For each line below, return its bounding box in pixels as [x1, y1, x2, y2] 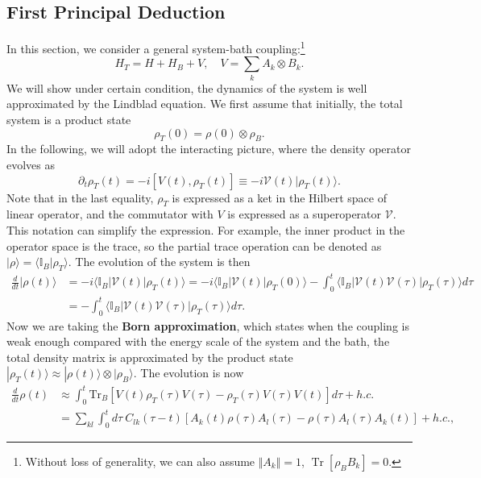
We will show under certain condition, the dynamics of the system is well [6, 79, 367, 96]
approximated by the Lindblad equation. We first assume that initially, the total [6, 95, 403, 112]
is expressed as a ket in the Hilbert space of [172, 189, 387, 206]
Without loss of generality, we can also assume [25, 453, 255, 470]
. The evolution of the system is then [68, 253, 251, 270]
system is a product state [6, 110, 131, 127]
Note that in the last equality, [6, 189, 154, 206]
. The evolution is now [133, 364, 244, 381]
